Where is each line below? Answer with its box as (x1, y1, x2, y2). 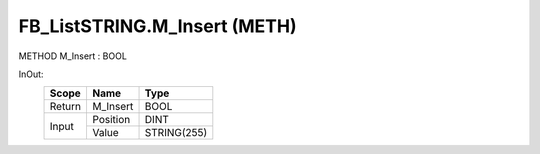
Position (92, 113, 131, 127)
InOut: (18, 68, 44, 80)
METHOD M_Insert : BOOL (18, 50, 127, 62)
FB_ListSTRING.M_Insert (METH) (18, 15, 297, 37)
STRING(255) (144, 126, 208, 140)
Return (49, 100, 82, 114)
